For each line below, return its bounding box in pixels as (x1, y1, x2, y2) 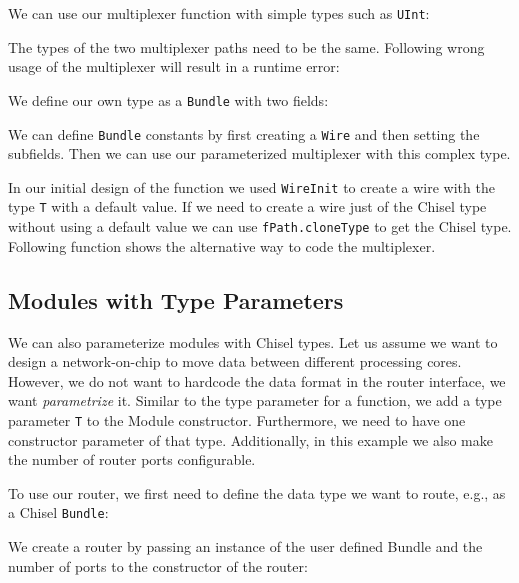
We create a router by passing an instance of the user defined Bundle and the (8, 535, 483, 556)
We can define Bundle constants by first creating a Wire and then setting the (8, 123, 480, 144)
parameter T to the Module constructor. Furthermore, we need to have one (8, 409, 466, 430)
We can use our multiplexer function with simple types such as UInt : (8, 3, 430, 23)
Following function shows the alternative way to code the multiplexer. (8, 235, 436, 256)
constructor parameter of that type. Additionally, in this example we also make (8, 429, 493, 450)
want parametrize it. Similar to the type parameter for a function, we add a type (8, 390, 502, 411)
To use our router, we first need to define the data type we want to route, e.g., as (8, 482, 506, 503)
